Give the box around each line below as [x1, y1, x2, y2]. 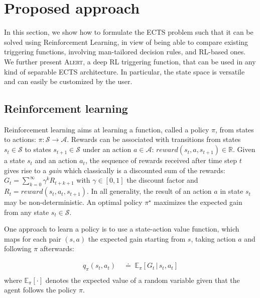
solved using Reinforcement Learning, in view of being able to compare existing [4, 36, 248, 47]
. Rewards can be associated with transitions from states [67, 134, 241, 144]
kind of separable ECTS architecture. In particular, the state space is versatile [4, 66, 245, 77]
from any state [4, 206, 49, 217]
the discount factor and [126, 175, 198, 185]
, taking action [191, 233, 236, 244]
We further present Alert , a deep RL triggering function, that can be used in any [4, 56, 256, 66]
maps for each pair [4, 233, 61, 244]
